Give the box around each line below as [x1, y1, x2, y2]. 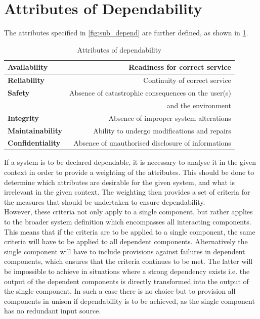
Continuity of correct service [143, 75, 231, 85]
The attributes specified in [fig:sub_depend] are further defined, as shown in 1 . [4, 27, 248, 38]
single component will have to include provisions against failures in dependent [4, 246, 245, 256]
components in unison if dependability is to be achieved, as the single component [4, 295, 255, 306]
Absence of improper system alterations [108, 112, 231, 123]
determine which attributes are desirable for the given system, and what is [4, 176, 235, 187]
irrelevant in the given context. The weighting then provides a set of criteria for [4, 187, 250, 197]
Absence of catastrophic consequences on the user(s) [69, 87, 231, 98]
